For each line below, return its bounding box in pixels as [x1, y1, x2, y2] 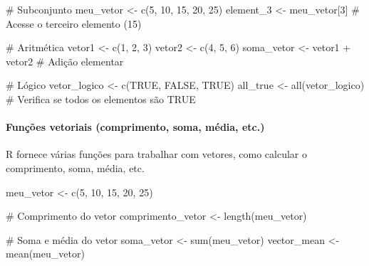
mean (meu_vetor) [6, 246, 85, 261]
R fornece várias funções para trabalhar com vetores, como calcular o [6, 147, 307, 161]
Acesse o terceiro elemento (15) [6, 16, 142, 31]
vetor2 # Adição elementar [6, 53, 124, 68]
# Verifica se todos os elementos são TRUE [6, 91, 196, 106]
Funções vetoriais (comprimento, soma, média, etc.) [6, 119, 265, 134]
